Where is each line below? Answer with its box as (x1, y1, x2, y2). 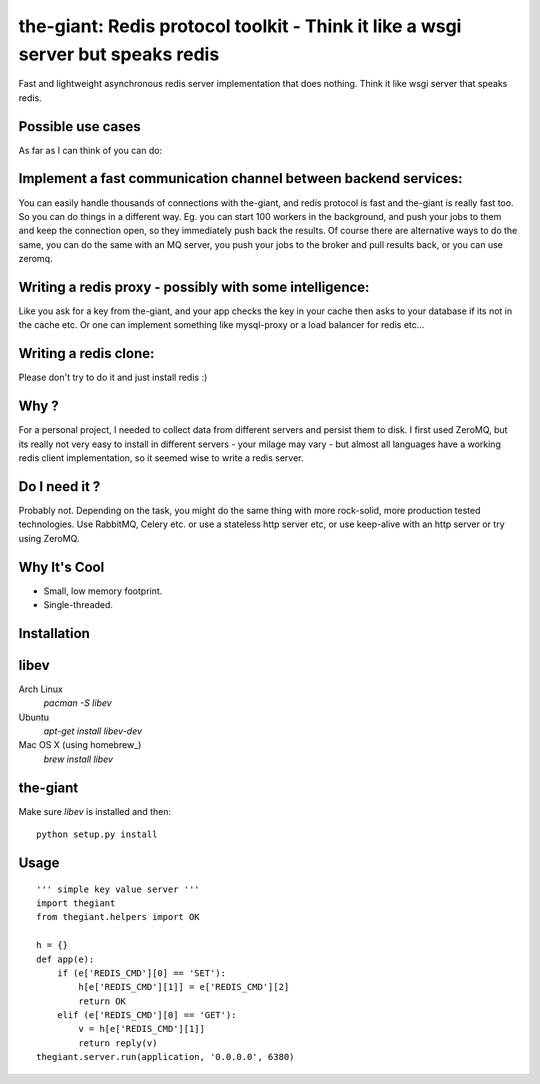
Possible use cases (18, 118, 142, 135)
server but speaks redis (18, 43, 220, 65)
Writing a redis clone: (18, 345, 155, 362)
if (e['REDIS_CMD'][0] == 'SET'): (56, 967, 227, 979)
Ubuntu (18, 711, 50, 723)
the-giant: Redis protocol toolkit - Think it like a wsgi (18, 15, 462, 37)
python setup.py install (36, 829, 158, 840)
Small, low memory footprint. (43, 585, 163, 597)
